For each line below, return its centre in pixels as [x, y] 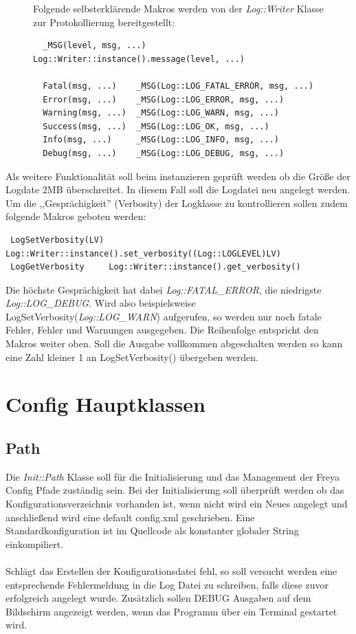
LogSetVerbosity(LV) [57, 240]
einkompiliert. [35, 544]
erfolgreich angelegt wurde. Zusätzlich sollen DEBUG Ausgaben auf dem [158, 598]
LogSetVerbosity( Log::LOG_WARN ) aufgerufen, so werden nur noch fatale [164, 316]
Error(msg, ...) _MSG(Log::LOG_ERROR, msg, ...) [164, 99]
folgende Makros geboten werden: [76, 216]
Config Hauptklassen [105, 404]
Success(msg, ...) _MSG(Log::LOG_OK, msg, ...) [156, 126]
